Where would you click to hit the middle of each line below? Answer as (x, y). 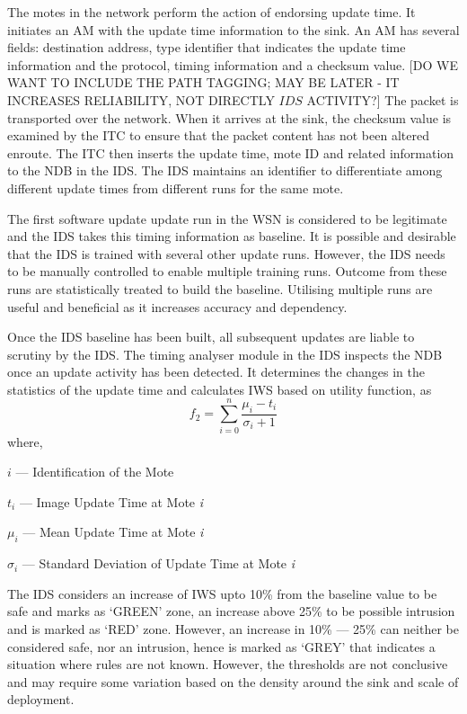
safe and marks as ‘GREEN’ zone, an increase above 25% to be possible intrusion (231, 611)
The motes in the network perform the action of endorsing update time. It (211, 12)
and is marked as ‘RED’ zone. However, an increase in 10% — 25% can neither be (233, 628)
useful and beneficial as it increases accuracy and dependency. (177, 306)
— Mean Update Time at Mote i (113, 532)
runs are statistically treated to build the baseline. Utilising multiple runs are (220, 288)
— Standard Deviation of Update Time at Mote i (159, 563)
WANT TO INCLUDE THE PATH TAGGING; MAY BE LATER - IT (203, 82)
